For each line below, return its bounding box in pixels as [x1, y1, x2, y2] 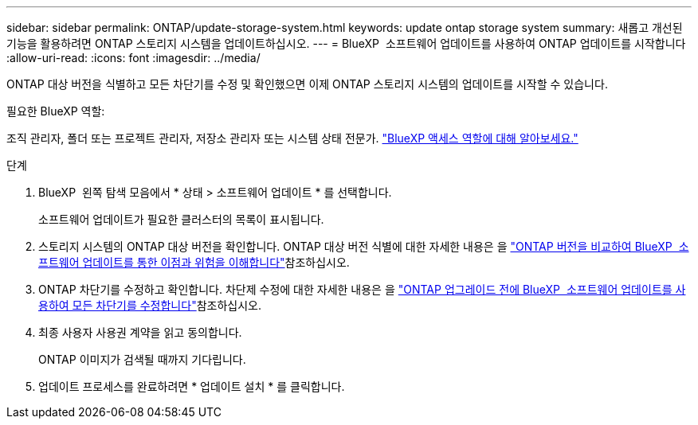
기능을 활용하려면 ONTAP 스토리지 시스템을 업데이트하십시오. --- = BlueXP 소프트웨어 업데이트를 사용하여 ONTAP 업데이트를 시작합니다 [6, 37, 686, 50]
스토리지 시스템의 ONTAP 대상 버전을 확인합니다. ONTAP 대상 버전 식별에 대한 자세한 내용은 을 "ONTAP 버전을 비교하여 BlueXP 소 [38, 240, 689, 253]
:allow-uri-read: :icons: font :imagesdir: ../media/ [6, 51, 261, 64]
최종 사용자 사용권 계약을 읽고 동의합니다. [38, 326, 242, 339]
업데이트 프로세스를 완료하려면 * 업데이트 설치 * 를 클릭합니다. [38, 380, 345, 393]
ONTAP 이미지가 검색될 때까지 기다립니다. [38, 353, 246, 366]
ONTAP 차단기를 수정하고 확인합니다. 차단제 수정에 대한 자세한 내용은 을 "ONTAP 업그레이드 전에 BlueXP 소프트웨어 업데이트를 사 [38, 283, 686, 296]
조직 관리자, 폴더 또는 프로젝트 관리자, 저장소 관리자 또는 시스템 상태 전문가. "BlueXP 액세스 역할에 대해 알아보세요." [6, 131, 578, 145]
